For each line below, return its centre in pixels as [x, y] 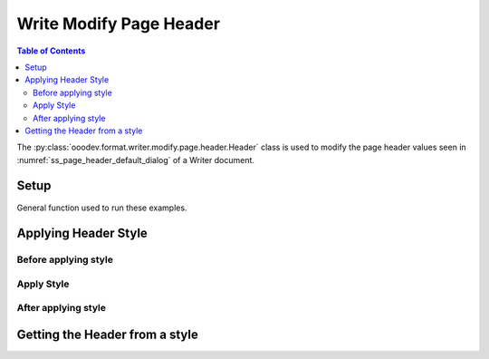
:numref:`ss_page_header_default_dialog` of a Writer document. [136, 160]
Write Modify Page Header [119, 24]
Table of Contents [51, 51]
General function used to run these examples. [102, 208]
